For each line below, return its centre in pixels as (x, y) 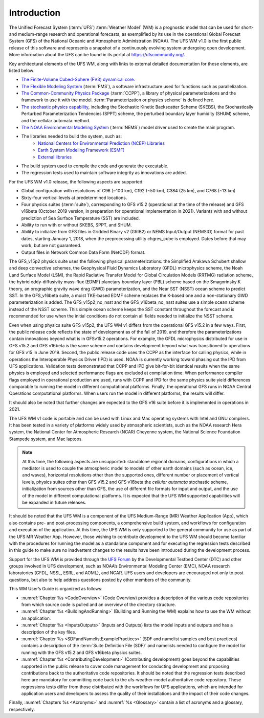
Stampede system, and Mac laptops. (46, 439)
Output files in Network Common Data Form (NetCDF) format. (83, 252)
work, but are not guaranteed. (51, 246)
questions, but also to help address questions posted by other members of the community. (100, 580)
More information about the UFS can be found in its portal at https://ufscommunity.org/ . (97, 55)
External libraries (55, 157)
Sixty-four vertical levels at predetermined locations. (74, 198)
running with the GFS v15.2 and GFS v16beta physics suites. (81, 652)
